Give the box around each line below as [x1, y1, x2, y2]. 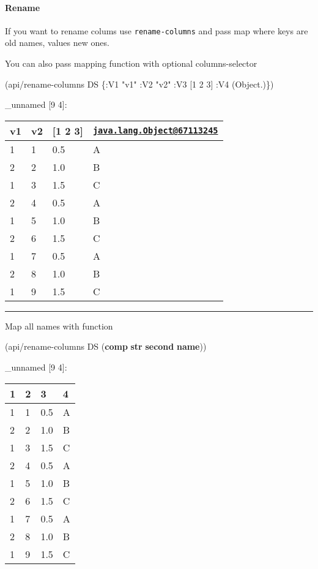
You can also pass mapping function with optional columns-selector [5, 57, 257, 70]
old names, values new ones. [5, 36, 109, 49]
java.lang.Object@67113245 [92, 126, 218, 136]
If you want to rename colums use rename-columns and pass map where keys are [5, 24, 308, 37]
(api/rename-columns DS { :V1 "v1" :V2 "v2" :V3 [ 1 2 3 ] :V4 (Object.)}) [5, 77, 274, 90]
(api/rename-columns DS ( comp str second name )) [5, 340, 207, 353]
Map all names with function [5, 319, 113, 332]
